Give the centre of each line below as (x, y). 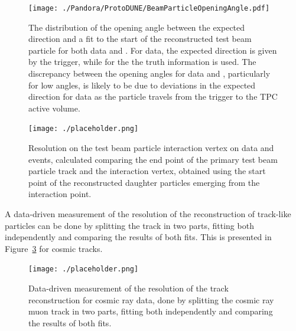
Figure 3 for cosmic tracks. (54, 248)
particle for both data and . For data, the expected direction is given (153, 50)
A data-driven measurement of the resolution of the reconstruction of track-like (148, 214)
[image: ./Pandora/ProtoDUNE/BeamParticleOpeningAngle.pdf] (149, 8)
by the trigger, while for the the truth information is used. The (142, 62)
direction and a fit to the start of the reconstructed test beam (140, 39)
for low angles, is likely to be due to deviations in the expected (142, 85)
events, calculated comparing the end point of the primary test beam (153, 159)
